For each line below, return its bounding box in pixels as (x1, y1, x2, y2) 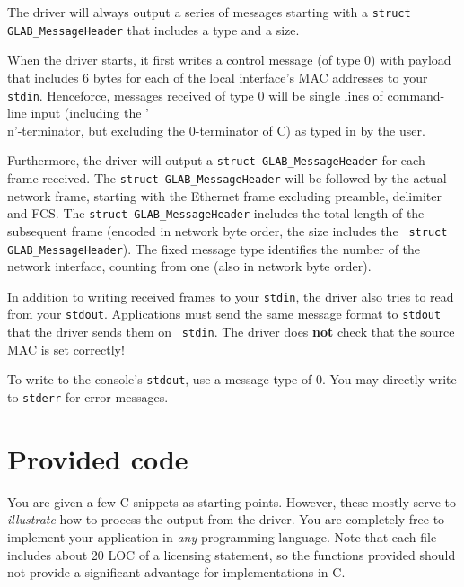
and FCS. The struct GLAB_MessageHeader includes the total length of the (7, 204, 425, 223)
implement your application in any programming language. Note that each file (7, 528, 437, 546)
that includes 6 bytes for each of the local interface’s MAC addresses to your (7, 67, 428, 86)
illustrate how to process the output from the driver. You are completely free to (7, 510, 445, 529)
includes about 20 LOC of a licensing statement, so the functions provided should (7, 545, 456, 564)
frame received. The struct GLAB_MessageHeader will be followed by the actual (7, 169, 447, 187)
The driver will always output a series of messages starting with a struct (7, 3, 411, 21)
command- (387, 85, 445, 104)
